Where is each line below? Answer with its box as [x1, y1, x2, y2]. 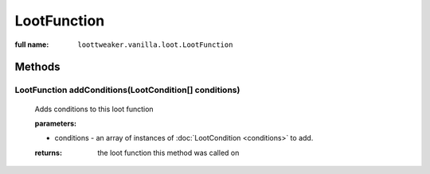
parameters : [34, 118, 77, 128]
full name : [14, 40, 49, 49]
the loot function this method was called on [97, 148, 240, 157]
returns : [34, 148, 63, 157]
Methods [14, 60, 61, 74]
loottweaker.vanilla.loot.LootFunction [77, 40, 233, 49]
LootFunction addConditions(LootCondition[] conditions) [14, 84, 240, 95]
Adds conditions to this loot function [34, 104, 154, 114]
